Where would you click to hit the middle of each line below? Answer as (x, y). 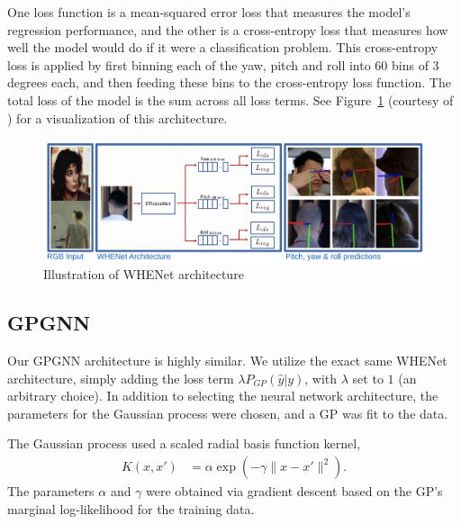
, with (321, 378)
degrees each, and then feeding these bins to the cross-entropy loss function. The (229, 82)
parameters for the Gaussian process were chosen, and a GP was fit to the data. (228, 413)
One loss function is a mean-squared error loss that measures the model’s (209, 12)
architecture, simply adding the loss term (121, 378)
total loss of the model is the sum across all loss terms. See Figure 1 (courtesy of (230, 99)
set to (368, 378)
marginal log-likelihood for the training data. (131, 508)
